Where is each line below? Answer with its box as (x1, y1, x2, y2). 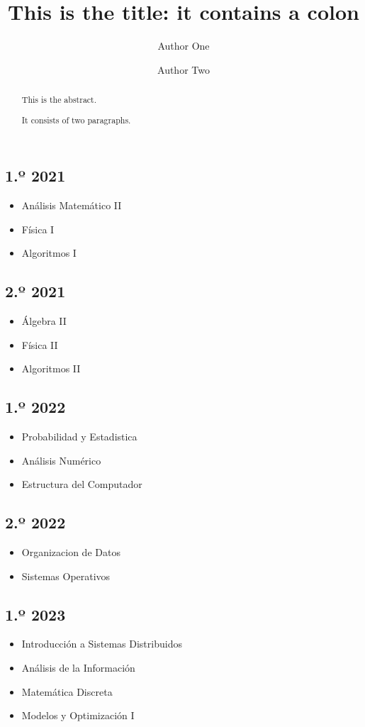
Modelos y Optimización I (21, 708, 135, 723)
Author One (157, 38, 210, 53)
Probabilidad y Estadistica (21, 429, 137, 444)
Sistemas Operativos (21, 568, 111, 583)
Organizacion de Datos (21, 545, 120, 560)
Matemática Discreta (21, 684, 113, 699)
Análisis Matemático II (21, 198, 122, 213)
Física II (21, 337, 58, 352)
